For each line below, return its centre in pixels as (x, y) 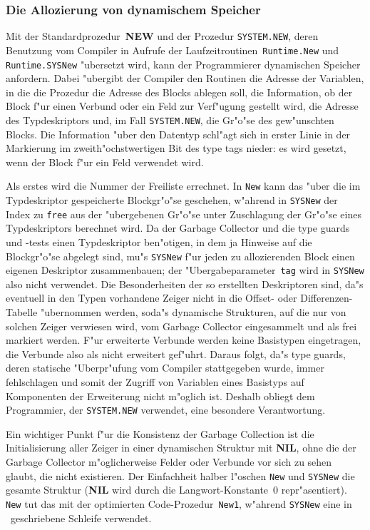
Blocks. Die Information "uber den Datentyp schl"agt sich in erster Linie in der (178, 134)
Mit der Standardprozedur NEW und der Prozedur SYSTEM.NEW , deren (162, 36)
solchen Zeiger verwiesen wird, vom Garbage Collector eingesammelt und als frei (181, 326)
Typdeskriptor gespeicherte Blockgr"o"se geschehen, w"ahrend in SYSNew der (172, 200)
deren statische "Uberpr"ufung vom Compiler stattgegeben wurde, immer (165, 368)
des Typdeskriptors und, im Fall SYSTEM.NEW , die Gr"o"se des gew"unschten (170, 119)
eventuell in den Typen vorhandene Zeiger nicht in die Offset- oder (151, 298)
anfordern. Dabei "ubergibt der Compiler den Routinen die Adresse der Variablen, (185, 78)
